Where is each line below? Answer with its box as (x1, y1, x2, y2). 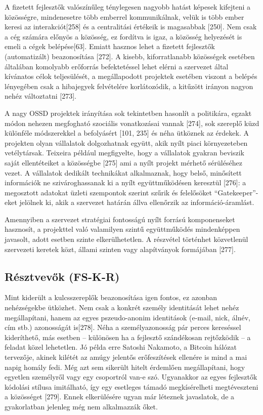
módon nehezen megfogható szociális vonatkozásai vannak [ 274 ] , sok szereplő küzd (5, 117, 259, 128)
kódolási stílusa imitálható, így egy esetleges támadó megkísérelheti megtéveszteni (5, 381, 258, 392)
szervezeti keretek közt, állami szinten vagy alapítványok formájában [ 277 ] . (5, 243, 236, 254)
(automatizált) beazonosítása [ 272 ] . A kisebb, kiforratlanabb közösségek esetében (5, 51, 255, 61)
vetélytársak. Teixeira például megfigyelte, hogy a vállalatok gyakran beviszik (5, 147, 244, 158)
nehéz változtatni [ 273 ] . (5, 91, 76, 101)
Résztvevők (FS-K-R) (5, 268, 120, 284)
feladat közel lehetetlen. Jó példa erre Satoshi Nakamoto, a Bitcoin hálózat (5, 342, 237, 352)
